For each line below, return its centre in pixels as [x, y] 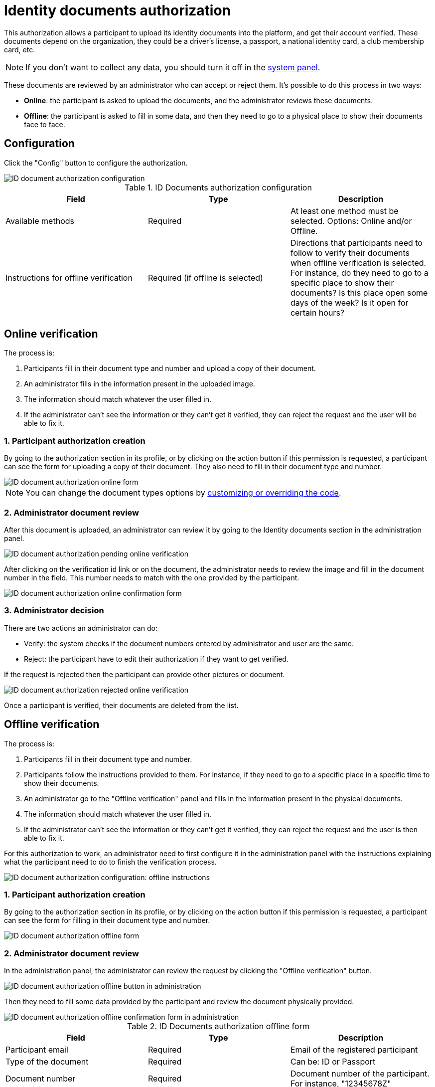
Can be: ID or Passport [333, 1062]
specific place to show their [342, 282]
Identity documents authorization [118, 10]
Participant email [37, 1050]
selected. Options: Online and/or [351, 221]
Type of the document [47, 1062]
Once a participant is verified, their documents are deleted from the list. [121, 705]
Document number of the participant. [360, 1074]
